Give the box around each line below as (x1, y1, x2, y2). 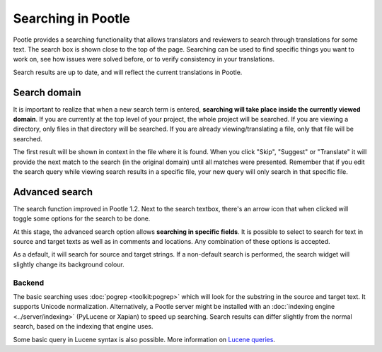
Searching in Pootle (13, 11, 131, 26)
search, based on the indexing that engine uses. (13, 322, 154, 331)
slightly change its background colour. (13, 260, 125, 269)
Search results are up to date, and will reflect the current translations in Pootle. (13, 68, 243, 76)
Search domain (13, 86, 81, 98)
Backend (13, 278, 45, 288)
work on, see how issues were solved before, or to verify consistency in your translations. (13, 55, 275, 64)
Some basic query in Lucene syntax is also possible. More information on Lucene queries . (13, 335, 276, 344)
